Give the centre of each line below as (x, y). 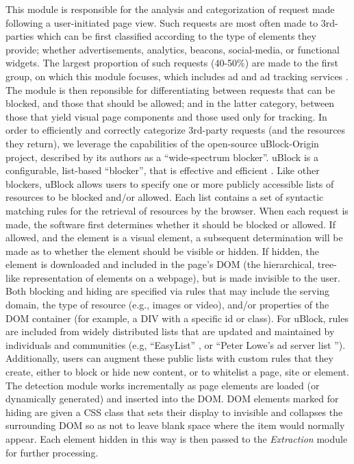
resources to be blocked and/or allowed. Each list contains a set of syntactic (165, 197)
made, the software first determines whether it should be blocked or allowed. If (170, 224)
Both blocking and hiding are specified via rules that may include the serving (168, 291)
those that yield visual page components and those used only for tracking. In (166, 116)
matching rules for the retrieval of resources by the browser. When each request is (177, 210)
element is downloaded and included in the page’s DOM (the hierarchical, (160, 264)
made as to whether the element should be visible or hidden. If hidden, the (163, 251)
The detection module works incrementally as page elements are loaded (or (163, 385)
